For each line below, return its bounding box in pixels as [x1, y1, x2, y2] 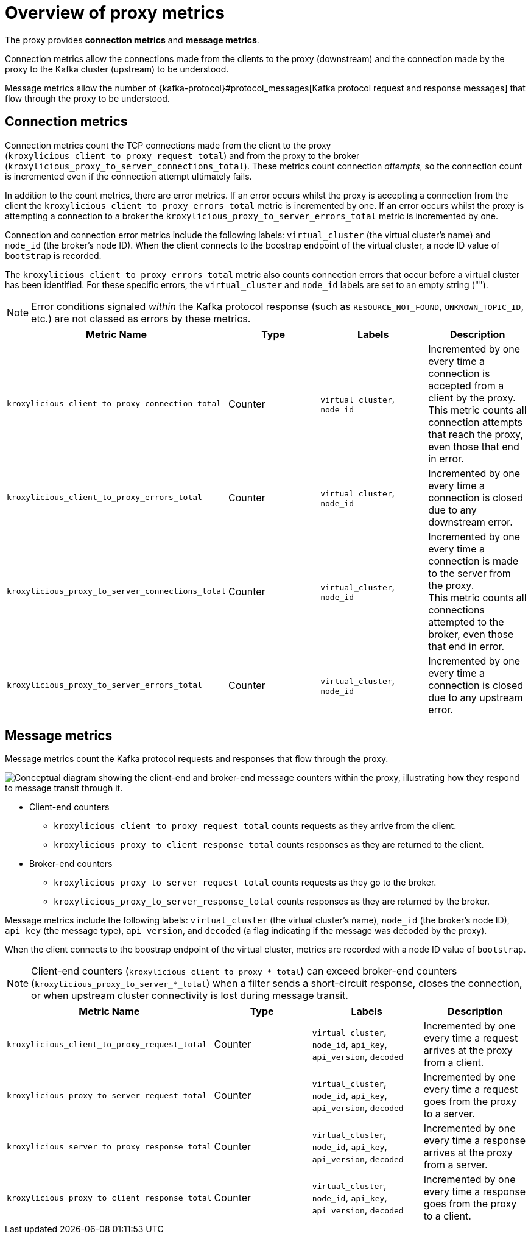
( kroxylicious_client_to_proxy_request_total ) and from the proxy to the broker [5, 150, 360, 161]
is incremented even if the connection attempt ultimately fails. [5, 171, 252, 182]
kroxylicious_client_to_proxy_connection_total [7, 399, 222, 409]
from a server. [423, 1159, 488, 1171]
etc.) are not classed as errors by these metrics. [31, 312, 251, 325]
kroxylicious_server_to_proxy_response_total [7, 1142, 212, 1151]
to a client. [423, 1210, 471, 1223]
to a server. [423, 1107, 475, 1120]
